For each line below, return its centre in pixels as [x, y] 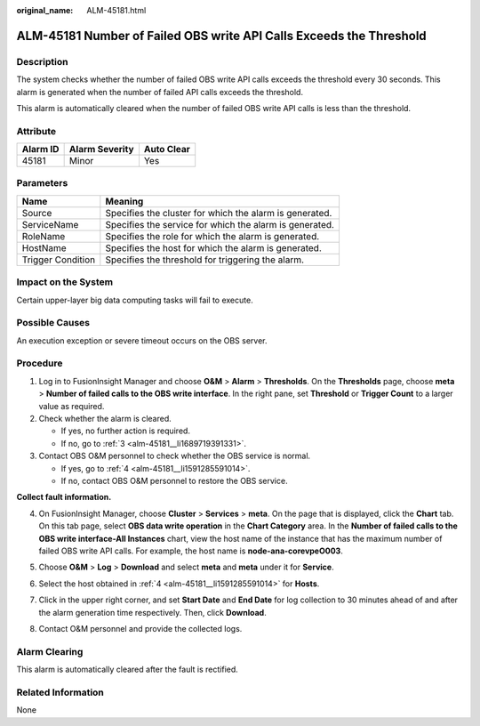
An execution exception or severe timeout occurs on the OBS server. [142, 340]
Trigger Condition [59, 260]
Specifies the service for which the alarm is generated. [220, 224]
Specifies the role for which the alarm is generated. [212, 236]
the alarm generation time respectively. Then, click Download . [152, 612]
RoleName [44, 236]
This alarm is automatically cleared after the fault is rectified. [128, 670]
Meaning [124, 201]
